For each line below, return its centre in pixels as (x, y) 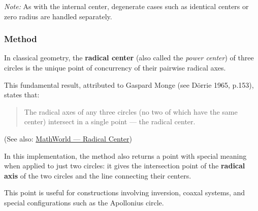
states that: (22, 95)
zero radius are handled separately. (58, 16)
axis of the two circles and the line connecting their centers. (98, 175)
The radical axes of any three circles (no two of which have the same (131, 111)
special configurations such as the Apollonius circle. (84, 202)
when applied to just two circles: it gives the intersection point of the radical (125, 166)
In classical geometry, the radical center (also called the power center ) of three (129, 58)
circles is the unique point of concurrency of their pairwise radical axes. (115, 67)
